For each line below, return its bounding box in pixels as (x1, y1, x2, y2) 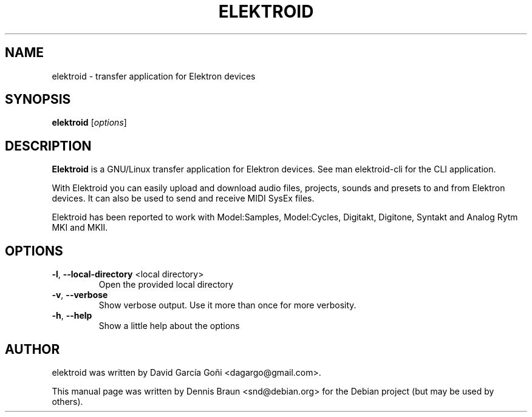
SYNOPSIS (5, 92, 71, 107)
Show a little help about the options (98, 320, 240, 331)
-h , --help (52, 310, 92, 321)
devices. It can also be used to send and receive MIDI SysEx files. (52, 193, 315, 204)
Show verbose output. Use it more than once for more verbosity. (98, 300, 356, 311)
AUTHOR (5, 341, 60, 357)
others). (52, 396, 83, 407)
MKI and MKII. (52, 222, 108, 233)
